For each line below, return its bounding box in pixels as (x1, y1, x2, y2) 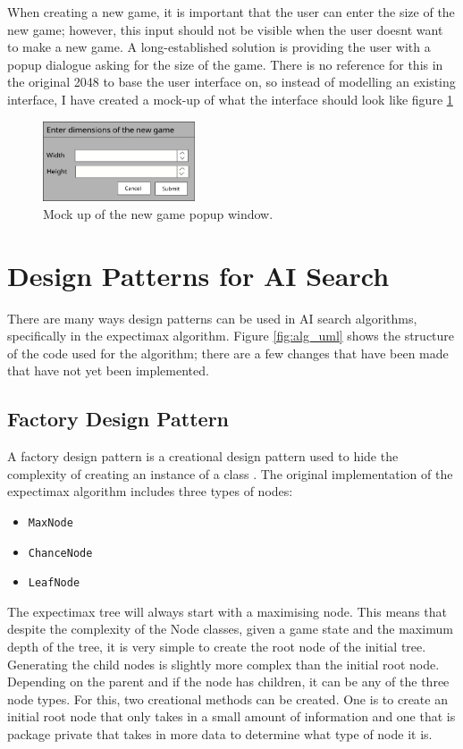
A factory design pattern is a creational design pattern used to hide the (7, 447, 399, 466)
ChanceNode (28, 546, 93, 560)
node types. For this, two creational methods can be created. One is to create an (7, 689, 448, 708)
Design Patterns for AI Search (7, 257, 390, 293)
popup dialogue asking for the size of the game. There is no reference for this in (7, 55, 443, 73)
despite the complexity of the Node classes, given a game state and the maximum (7, 619, 453, 638)
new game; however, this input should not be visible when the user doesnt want (7, 20, 443, 38)
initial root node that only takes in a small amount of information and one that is (7, 707, 456, 726)
